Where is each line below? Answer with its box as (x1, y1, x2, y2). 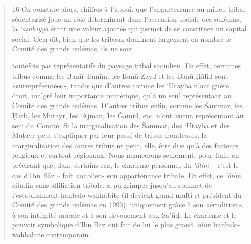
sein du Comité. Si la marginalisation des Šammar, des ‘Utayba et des (12, 120, 230, 130)
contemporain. (46, 229, 91, 240)
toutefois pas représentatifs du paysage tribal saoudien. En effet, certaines (12, 60, 241, 71)
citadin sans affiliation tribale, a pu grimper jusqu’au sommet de (12, 180, 212, 190)
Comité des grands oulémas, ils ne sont (12, 43, 133, 54)
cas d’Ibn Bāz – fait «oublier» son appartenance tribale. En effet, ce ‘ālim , (12, 169, 243, 180)
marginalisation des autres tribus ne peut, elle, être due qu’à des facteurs (12, 140, 239, 150)
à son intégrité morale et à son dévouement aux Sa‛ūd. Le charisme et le (12, 209, 237, 220)
